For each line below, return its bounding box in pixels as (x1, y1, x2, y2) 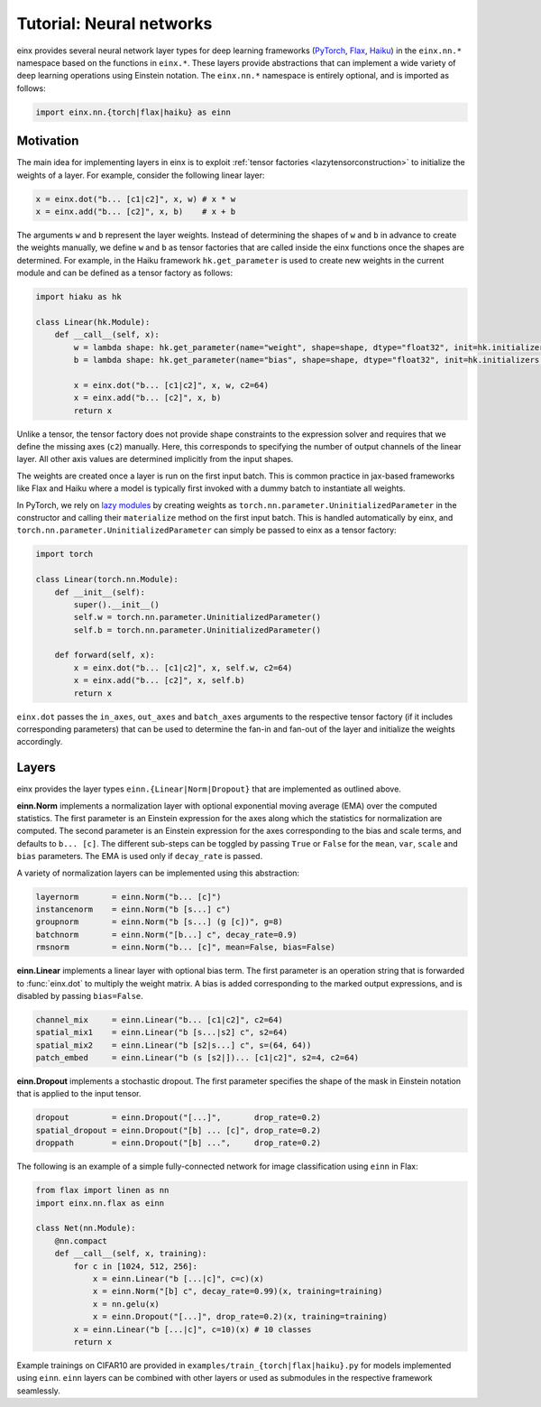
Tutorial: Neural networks (16, 14, 213, 33)
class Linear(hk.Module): (35, 317, 151, 327)
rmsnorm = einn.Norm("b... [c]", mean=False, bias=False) (35, 942, 335, 952)
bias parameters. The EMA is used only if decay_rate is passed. (16, 851, 263, 862)
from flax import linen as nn (35, 1185, 170, 1196)
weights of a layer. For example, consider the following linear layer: (16, 170, 265, 181)
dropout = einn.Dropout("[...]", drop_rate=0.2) (35, 1113, 322, 1123)
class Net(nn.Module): (35, 1223, 136, 1234)
